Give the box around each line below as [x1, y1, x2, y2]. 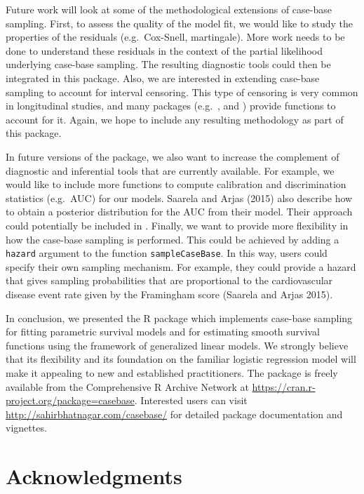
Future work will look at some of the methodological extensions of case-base [6, 2, 332, 16]
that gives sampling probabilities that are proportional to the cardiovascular [6, 273, 333, 288]
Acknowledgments [6, 462, 182, 490]
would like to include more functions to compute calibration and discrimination [6, 177, 346, 192]
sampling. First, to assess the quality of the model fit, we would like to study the [6, 15, 353, 30]
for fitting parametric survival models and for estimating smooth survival [6, 324, 320, 339]
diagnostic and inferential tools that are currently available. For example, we [6, 163, 335, 178]
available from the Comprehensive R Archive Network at [6, 379, 249, 394]
